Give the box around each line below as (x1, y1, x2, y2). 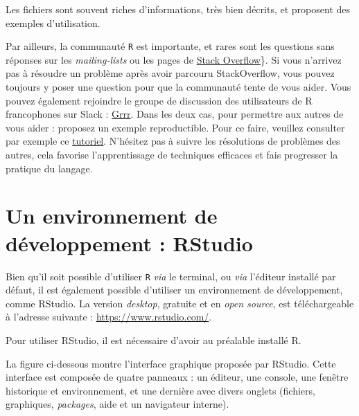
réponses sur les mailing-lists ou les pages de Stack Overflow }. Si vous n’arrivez (6, 52, 342, 66)
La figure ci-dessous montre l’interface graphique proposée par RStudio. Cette (6, 356, 336, 370)
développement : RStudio (6, 228, 253, 257)
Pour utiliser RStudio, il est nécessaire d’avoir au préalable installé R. (6, 332, 301, 347)
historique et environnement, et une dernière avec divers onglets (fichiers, (6, 383, 315, 397)
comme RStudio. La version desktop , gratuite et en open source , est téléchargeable (6, 296, 354, 310)
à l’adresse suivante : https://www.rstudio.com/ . (6, 309, 212, 324)
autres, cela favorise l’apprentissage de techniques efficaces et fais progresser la (6, 147, 338, 161)
